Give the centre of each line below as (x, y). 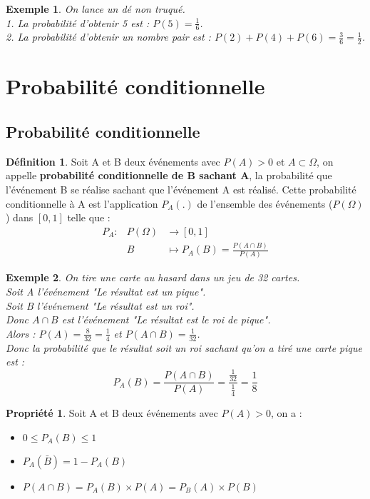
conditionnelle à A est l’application (82, 203)
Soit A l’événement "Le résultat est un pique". (106, 292)
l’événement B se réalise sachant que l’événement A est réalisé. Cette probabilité (181, 190)
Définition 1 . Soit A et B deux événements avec (113, 161)
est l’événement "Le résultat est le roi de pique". (166, 319)
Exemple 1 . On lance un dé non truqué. (96, 9)
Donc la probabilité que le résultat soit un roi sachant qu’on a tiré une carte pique (184, 347)
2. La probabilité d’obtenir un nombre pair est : (108, 37)
